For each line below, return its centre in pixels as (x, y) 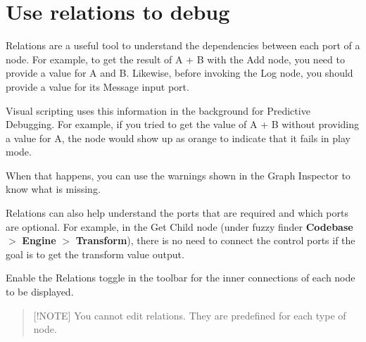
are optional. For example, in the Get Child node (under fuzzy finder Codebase (179, 226)
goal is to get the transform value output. (95, 254)
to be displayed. (40, 292)
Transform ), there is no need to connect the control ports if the (215, 240)
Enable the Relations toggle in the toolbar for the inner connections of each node (181, 278)
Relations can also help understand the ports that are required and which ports (177, 213)
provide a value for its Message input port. (97, 86)
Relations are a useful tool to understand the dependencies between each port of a (183, 45)
